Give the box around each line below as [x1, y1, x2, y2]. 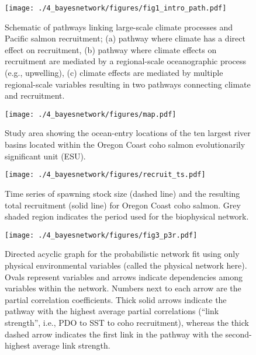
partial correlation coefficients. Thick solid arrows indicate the [5, 293, 227, 305]
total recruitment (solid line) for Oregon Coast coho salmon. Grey [5, 199, 241, 211]
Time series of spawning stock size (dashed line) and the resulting [5, 187, 240, 199]
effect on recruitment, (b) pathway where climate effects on [5, 43, 217, 55]
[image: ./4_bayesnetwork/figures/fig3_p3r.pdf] [5, 231, 198, 239]
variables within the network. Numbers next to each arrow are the [5, 282, 241, 294]
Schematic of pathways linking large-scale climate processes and [5, 20, 233, 33]
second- [225, 328, 252, 340]
